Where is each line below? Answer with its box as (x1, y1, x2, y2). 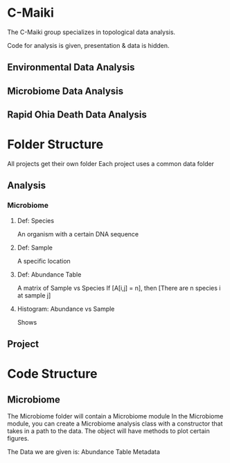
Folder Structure (7, 137, 104, 152)
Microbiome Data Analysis (7, 85, 124, 97)
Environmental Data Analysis (7, 61, 135, 74)
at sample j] (17, 291, 51, 300)
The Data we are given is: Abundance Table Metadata (7, 448, 161, 456)
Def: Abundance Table (17, 270, 82, 279)
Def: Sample (17, 243, 53, 252)
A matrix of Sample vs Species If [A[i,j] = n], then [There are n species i (17, 284, 221, 292)
